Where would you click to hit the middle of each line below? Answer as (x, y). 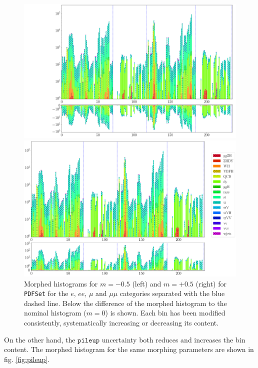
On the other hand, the (40, 339)
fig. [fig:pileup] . (27, 359)
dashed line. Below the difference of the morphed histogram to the (125, 303)
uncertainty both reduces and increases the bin (173, 339)
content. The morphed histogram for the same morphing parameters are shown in (129, 349)
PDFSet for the (46, 293)
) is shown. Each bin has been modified (165, 313)
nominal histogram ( (55, 313)
